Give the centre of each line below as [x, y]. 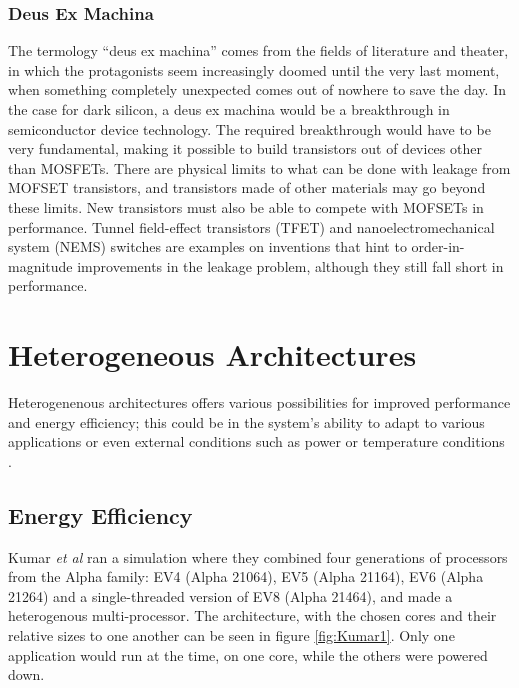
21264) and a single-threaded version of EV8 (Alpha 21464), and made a [230, 595]
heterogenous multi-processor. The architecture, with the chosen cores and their [252, 615]
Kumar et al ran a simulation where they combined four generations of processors [258, 556]
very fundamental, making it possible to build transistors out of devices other [245, 148]
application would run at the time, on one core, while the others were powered [248, 654]
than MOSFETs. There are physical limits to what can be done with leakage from [259, 167]
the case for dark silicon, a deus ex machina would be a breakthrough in [229, 109]
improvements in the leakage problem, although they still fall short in [290, 265]
